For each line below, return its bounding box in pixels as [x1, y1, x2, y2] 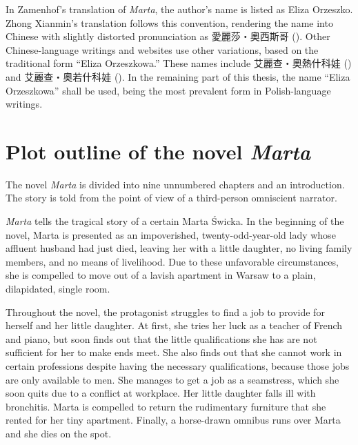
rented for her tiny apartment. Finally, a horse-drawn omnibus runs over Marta [6, 413, 341, 427]
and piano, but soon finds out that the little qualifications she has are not [6, 331, 317, 346]
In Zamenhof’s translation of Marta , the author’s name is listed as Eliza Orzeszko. [6, 2, 353, 16]
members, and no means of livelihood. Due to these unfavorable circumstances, [6, 254, 339, 268]
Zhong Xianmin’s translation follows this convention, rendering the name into [6, 15, 333, 30]
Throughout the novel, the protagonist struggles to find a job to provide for [6, 304, 325, 319]
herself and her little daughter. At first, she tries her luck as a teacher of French [6, 318, 343, 333]
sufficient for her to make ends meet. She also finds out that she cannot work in [6, 345, 342, 359]
